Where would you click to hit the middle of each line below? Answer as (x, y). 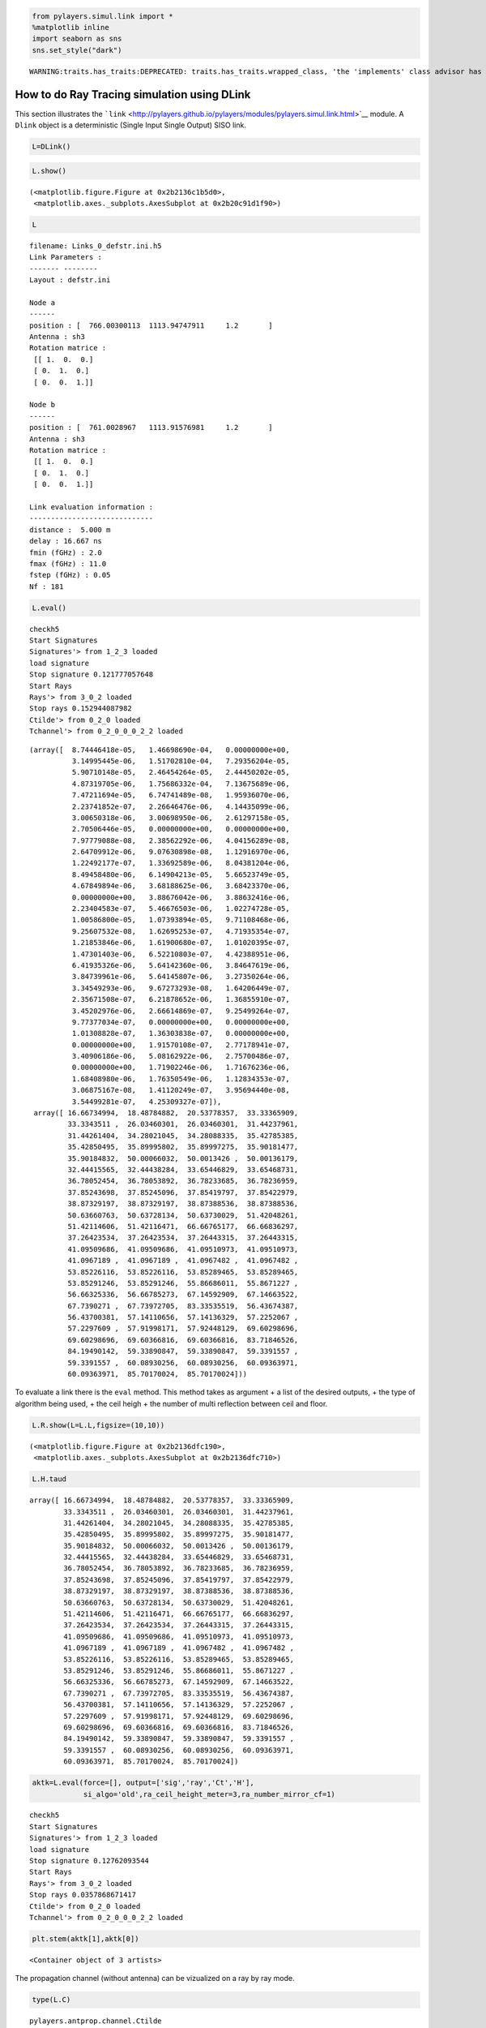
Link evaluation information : (92, 507)
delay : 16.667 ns (66, 541)
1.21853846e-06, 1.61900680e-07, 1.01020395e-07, (181, 943)
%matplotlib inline (70, 27)
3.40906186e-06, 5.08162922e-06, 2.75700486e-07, (181, 1056)
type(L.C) (51, 2000)
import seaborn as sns (77, 39)
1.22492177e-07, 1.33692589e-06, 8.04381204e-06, (181, 863)
